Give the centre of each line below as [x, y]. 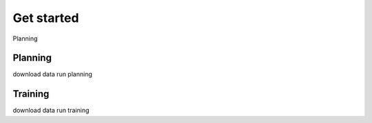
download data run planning [52, 74]
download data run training [51, 111]
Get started [46, 18]
